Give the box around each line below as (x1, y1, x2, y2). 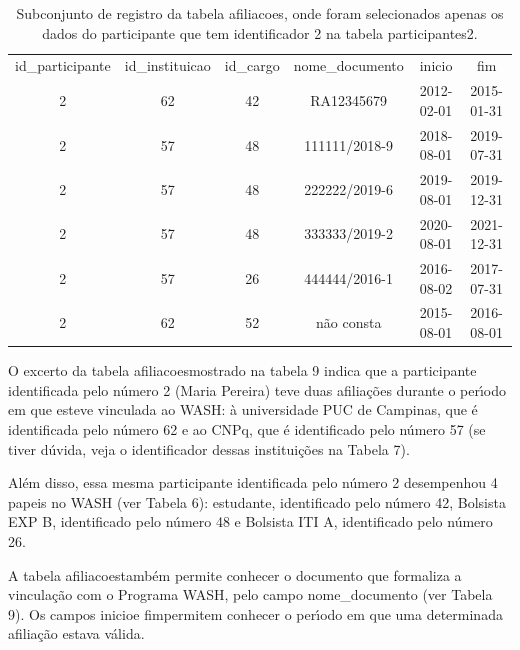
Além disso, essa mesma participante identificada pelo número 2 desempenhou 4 (8, 472, 498, 493)
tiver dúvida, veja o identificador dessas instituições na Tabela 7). (8, 438, 410, 459)
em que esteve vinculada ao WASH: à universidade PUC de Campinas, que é (8, 399, 478, 420)
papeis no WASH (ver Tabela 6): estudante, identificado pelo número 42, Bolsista (8, 491, 506, 512)
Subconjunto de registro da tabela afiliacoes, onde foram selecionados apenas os (16, 3, 504, 23)
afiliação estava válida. (8, 623, 145, 644)
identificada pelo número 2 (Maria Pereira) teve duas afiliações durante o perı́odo (8, 379, 506, 400)
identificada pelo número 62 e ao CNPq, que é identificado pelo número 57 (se (8, 418, 486, 439)
